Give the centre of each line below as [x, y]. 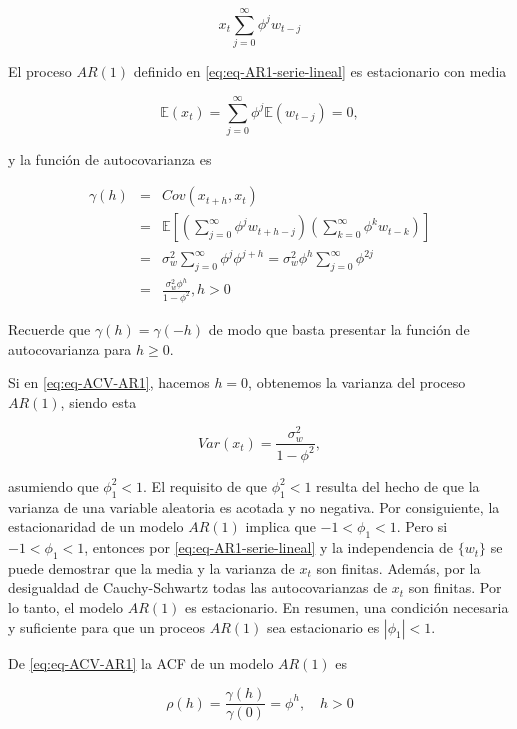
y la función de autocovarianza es [110, 158]
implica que [280, 526]
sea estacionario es [323, 626]
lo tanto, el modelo [66, 607]
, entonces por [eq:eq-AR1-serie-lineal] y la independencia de [268, 547]
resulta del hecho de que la [398, 485]
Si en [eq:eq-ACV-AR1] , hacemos [109, 382]
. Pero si [422, 526]
